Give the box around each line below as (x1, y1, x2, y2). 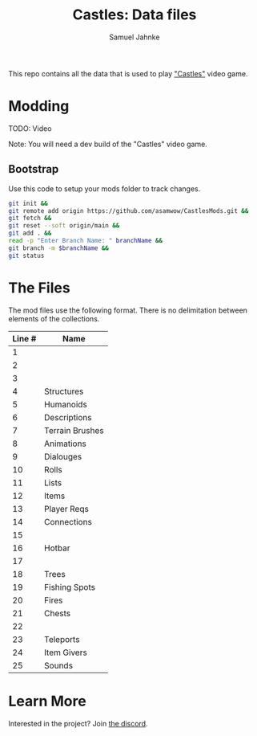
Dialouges (43, 451, 82, 462)
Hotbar (43, 542, 70, 554)
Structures (43, 386, 84, 397)
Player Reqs (43, 503, 90, 514)
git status (8, 251, 45, 260)
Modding (8, 97, 70, 116)
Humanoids (43, 399, 88, 410)
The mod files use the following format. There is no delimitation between (8, 305, 248, 315)
